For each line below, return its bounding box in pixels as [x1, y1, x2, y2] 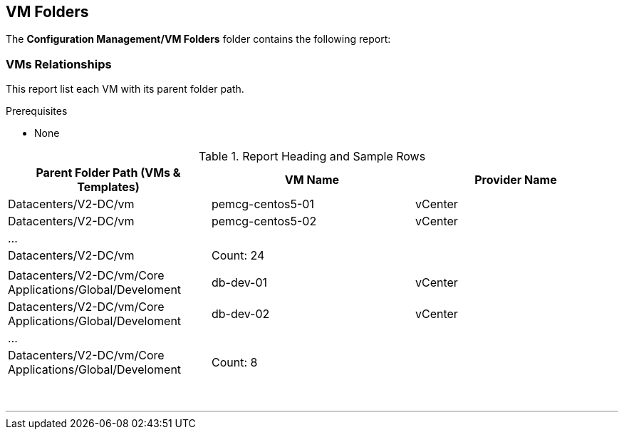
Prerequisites [6, 105, 68, 118]
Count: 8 [211, 355, 258, 370]
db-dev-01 [211, 275, 268, 290]
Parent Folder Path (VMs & [36, 165, 181, 180]
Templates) [77, 180, 140, 195]
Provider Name [474, 173, 557, 188]
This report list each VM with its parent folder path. [6, 83, 244, 96]
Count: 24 [211, 248, 265, 263]
